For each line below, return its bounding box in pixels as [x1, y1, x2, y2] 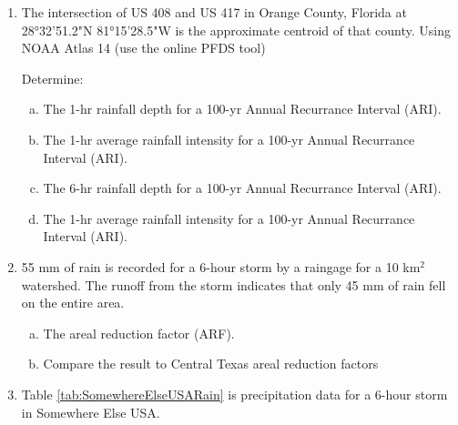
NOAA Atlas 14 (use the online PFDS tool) [21, 38, 266, 57]
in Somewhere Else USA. [21, 402, 160, 421]
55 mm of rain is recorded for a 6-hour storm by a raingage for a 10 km [21, 257, 421, 276]
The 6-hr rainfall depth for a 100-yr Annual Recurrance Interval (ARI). [43, 178, 442, 197]
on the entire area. [21, 293, 125, 312]
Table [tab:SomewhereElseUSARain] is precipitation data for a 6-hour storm [21, 384, 448, 403]
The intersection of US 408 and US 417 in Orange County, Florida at [21, 3, 407, 21]
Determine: [21, 68, 84, 87]
